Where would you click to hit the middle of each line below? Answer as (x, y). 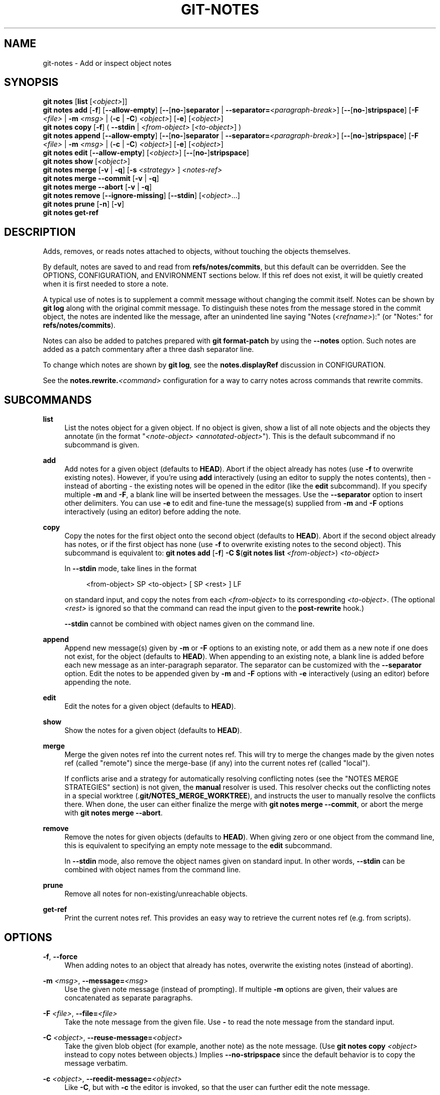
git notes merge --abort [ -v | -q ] (97, 187)
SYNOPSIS (31, 82)
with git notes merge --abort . (114, 813)
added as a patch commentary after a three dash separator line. (148, 349)
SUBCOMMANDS (48, 400)
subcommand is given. (102, 445)
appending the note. (98, 682)
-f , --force (60, 956)
